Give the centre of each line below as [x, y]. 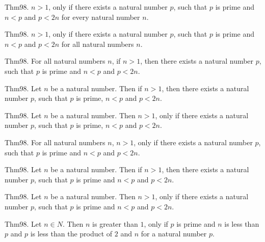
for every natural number [101, 17]
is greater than [115, 223]
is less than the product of [71, 234]
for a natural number [174, 234]
